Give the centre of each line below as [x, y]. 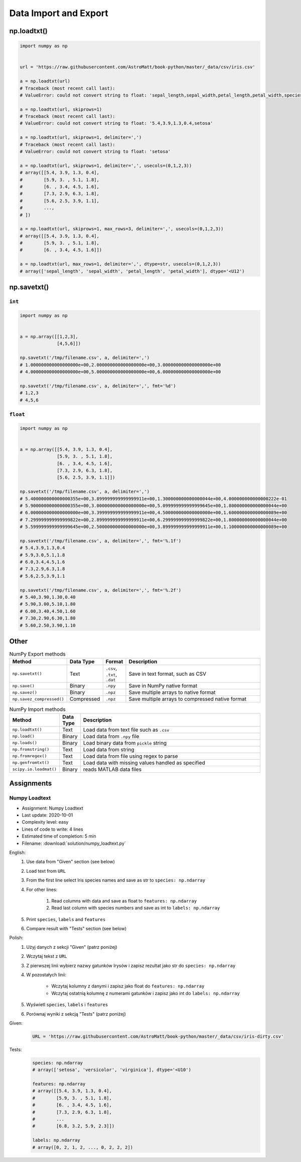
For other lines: [42, 889]
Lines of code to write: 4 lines [52, 829]
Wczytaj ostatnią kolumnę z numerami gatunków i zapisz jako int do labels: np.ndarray [146, 993]
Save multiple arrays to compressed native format [188, 699]
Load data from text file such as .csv [126, 730]
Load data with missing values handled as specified [144, 763]
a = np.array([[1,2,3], [49, 336]
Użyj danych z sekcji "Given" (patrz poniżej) [72, 947]
